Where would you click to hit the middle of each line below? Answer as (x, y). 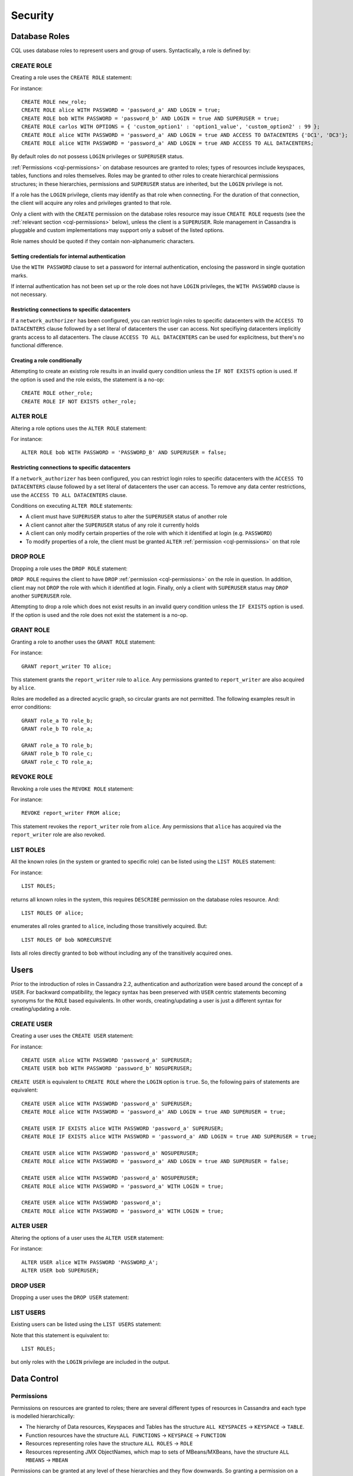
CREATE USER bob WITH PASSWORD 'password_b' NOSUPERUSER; (107, 1068)
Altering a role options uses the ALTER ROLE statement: (79, 428)
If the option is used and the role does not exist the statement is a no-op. (99, 615)
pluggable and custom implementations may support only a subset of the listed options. (117, 230)
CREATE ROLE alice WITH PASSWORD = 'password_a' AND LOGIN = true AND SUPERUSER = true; (154, 1112)
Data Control (35, 1379)
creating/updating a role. (41, 1009)
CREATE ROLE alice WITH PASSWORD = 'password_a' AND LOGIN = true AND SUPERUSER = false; (155, 1161)
